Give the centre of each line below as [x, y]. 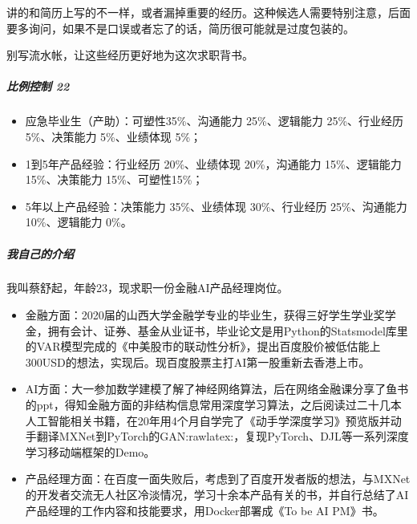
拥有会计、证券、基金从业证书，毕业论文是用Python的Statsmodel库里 [228, 330]
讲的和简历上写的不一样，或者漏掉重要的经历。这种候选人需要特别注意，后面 [208, 12]
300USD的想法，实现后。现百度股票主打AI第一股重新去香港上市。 [198, 362]
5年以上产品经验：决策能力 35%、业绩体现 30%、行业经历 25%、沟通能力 [216, 206]
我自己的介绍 [40, 253]
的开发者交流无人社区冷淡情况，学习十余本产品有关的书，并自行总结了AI [217, 494]
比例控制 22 [38, 86]
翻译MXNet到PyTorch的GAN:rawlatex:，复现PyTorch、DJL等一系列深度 [223, 436]
